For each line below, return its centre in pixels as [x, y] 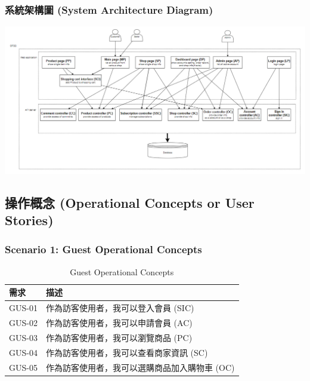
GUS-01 [23, 308]
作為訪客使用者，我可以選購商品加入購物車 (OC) [140, 367]
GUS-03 [23, 337]
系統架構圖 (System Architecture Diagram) [109, 9]
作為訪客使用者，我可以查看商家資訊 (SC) [127, 352]
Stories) [29, 220]
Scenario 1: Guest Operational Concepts [103, 249]
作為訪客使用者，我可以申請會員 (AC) [119, 323]
